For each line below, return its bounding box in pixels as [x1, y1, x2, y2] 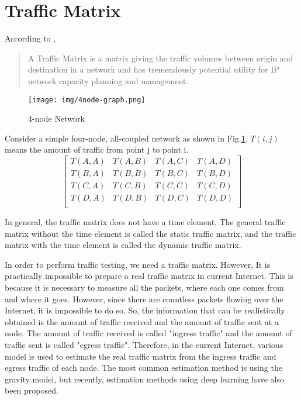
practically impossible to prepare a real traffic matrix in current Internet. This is [5, 270, 293, 282]
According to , [5, 32, 56, 44]
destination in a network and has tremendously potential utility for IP [27, 63, 279, 75]
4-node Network [28, 112, 85, 125]
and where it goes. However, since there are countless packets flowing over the [5, 292, 283, 305]
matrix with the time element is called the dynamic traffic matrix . [5, 239, 241, 251]
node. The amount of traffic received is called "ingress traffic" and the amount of [5, 327, 292, 339]
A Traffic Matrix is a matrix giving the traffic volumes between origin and [27, 51, 293, 64]
